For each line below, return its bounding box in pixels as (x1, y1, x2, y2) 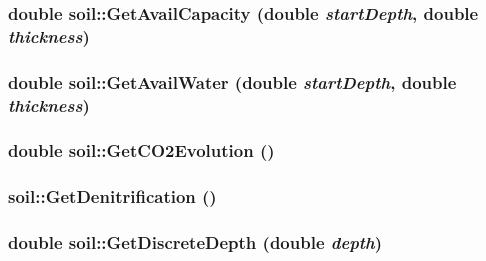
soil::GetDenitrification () (8, 184, 217, 209)
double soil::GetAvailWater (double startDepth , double (8, 69, 457, 94)
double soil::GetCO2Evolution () (8, 138, 275, 163)
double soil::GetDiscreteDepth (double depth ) (8, 230, 383, 255)
